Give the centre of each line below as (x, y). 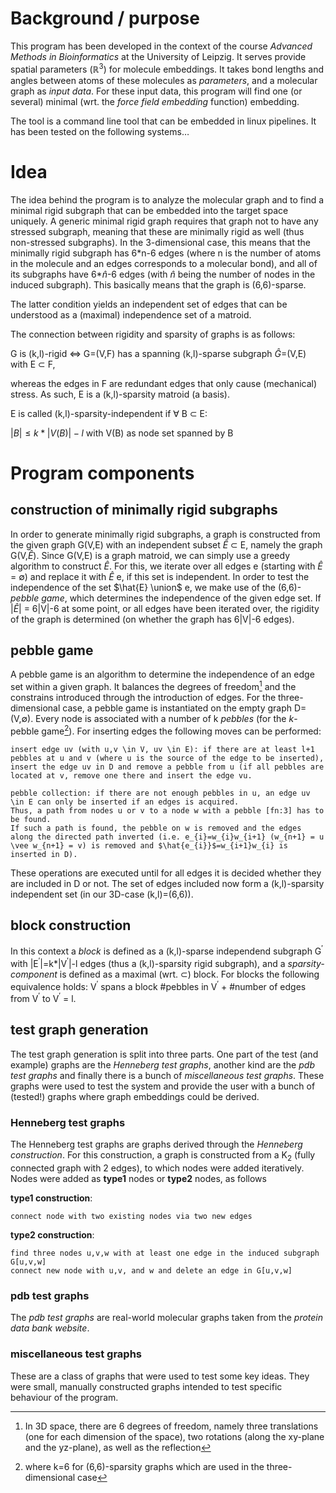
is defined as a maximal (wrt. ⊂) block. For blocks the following (189, 974)
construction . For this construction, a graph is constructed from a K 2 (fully (163, 1156)
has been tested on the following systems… (100, 131)
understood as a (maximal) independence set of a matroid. (131, 314)
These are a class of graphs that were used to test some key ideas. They (160, 1376)
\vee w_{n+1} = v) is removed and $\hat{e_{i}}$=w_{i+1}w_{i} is (149, 845)
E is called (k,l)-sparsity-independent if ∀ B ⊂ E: (109, 413)
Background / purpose (105, 18)
